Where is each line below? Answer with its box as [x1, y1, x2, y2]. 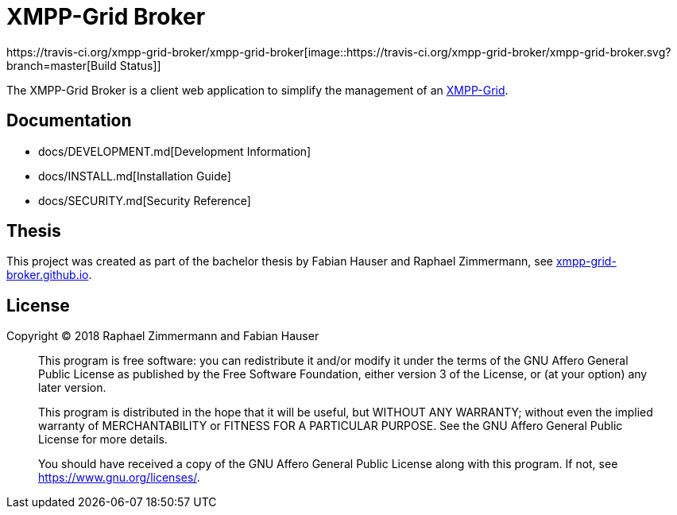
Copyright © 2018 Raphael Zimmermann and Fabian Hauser [6, 329, 319, 343]
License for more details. [38, 432, 168, 447]
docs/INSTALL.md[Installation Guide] [38, 168, 231, 183]
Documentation [6, 110, 132, 131]
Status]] [119, 58, 161, 72]
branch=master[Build [6, 58, 117, 72]
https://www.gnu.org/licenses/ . [38, 470, 200, 485]
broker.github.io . [6, 268, 92, 282]
